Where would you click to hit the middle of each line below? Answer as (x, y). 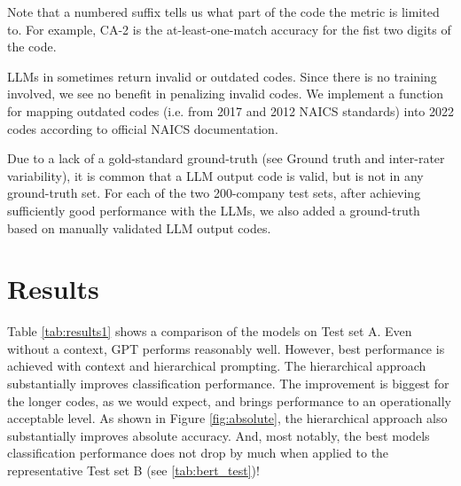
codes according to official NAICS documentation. (143, 128)
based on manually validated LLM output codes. (139, 227)
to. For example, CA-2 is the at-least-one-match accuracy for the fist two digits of (229, 29)
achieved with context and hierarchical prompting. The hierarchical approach (217, 366)
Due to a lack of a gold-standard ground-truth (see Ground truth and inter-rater (226, 158)
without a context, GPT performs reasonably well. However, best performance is (226, 348)
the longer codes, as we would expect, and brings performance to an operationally (229, 400)
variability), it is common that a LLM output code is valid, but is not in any (215, 175)
